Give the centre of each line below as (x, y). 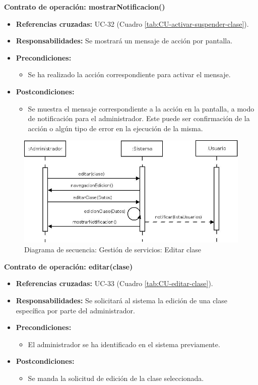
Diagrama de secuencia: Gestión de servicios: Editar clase (113, 250)
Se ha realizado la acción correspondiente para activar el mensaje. (129, 74)
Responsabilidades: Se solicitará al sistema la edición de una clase (121, 300)
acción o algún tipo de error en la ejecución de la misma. (115, 128)
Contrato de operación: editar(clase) (69, 266)
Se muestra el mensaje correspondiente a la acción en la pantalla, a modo (141, 108)
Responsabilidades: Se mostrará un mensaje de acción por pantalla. (124, 41)
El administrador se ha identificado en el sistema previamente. (124, 344)
